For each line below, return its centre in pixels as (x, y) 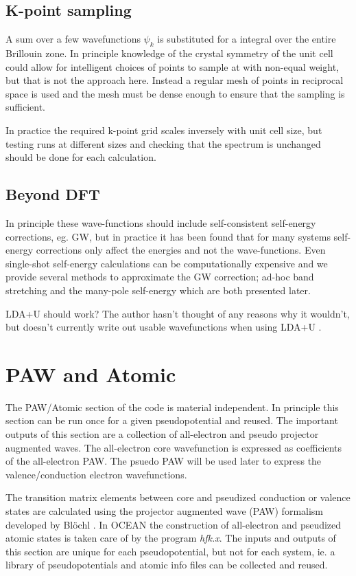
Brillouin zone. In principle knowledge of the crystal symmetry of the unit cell (169, 53)
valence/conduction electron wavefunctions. (96, 474)
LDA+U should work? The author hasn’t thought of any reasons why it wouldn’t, (178, 313)
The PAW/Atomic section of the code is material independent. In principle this (172, 407)
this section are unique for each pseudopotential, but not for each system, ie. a (170, 551)
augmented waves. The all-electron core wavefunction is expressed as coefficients (174, 447)
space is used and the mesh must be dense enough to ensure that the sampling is (175, 93)
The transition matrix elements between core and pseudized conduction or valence (178, 497)
